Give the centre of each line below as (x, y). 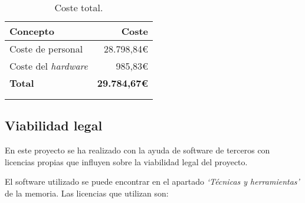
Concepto (32, 31)
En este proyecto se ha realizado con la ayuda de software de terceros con (137, 150)
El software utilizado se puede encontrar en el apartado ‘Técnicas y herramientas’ (152, 181)
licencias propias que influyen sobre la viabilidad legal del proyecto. (126, 161)
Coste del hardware (49, 66)
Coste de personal (46, 49)
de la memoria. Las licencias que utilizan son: (87, 193)
